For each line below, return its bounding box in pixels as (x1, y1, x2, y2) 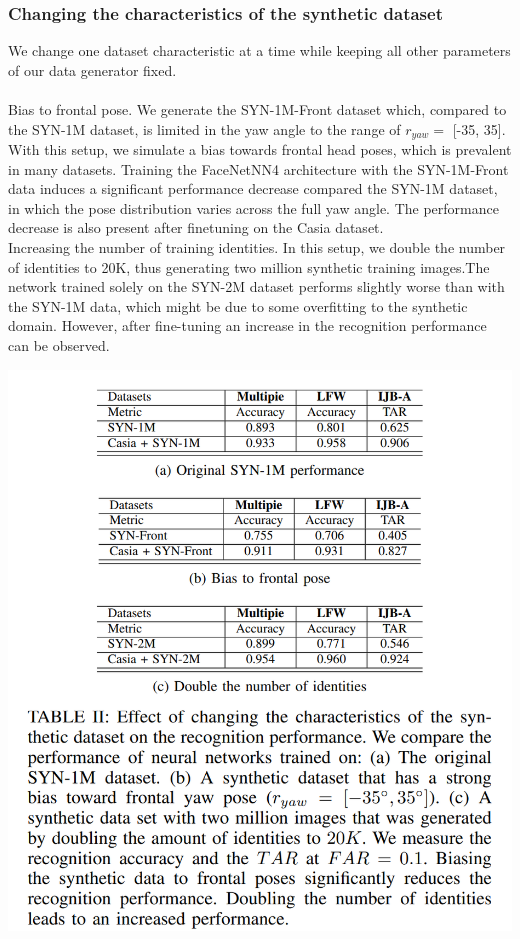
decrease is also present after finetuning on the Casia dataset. (8, 217, 384, 238)
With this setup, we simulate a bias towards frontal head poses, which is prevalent (8, 139, 512, 160)
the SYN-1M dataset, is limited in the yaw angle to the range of (8, 118, 401, 139)
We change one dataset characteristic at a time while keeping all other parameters (8, 40, 511, 61)
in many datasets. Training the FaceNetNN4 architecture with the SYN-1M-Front (8, 158, 509, 179)
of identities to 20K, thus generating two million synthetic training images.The (8, 256, 490, 277)
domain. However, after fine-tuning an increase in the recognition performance (8, 315, 487, 336)
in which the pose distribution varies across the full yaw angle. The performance (8, 197, 499, 218)
